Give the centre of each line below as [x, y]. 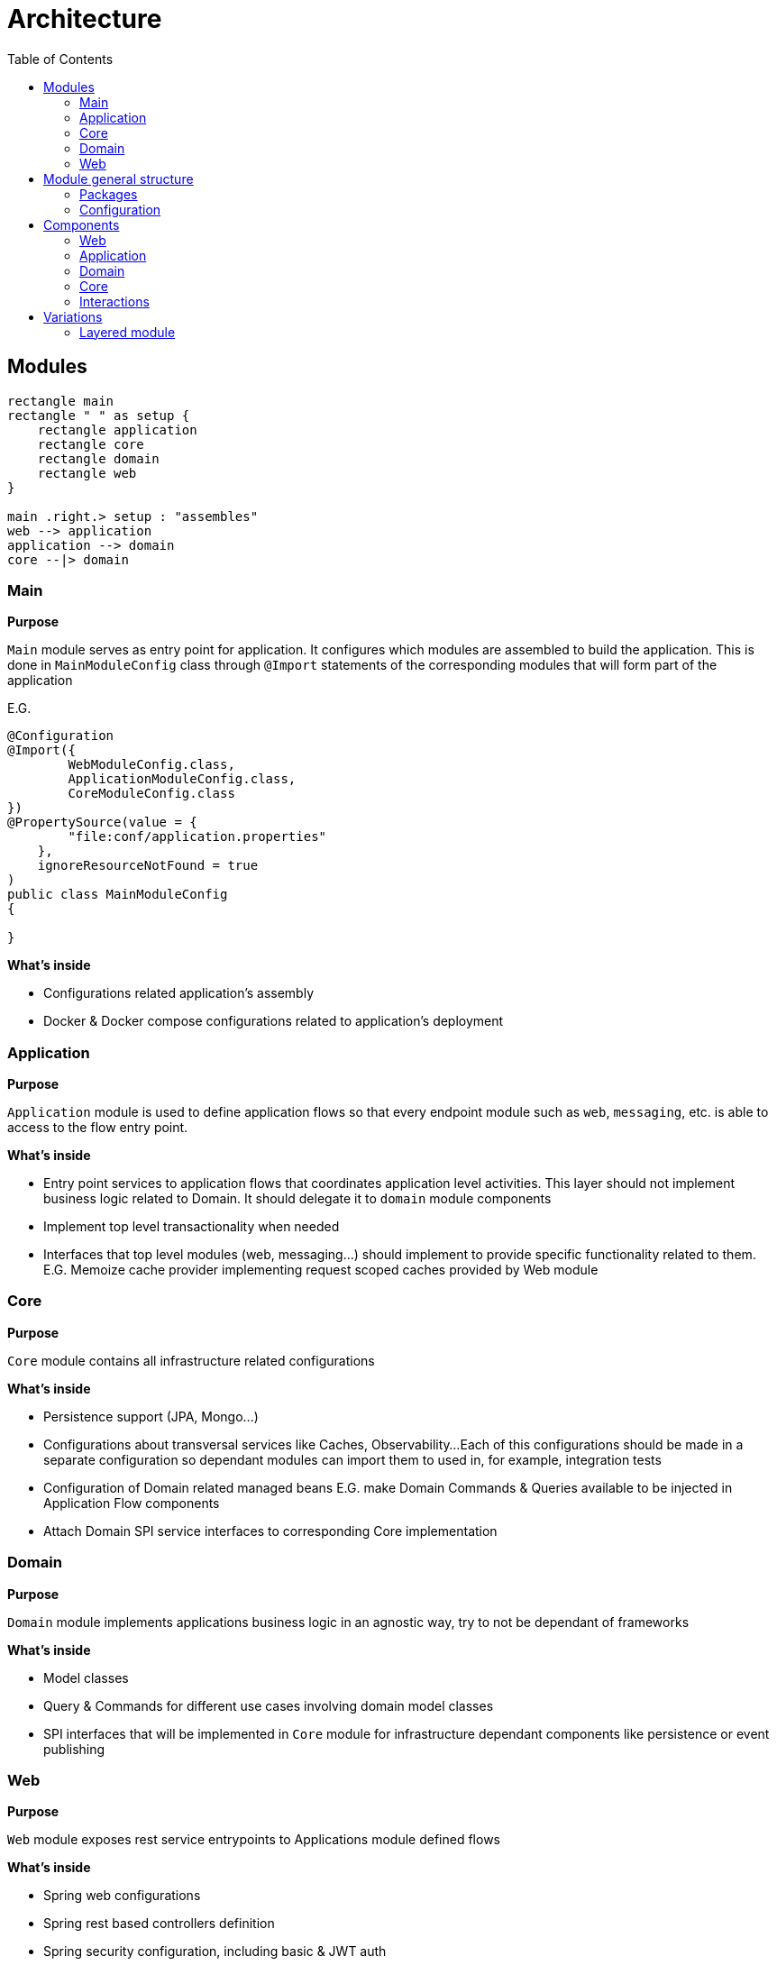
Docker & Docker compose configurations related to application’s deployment [274, 1021]
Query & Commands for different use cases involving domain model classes [269, 1705]
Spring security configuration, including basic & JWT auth [215, 1951]
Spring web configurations [122, 1896]
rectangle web [87, 473]
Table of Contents [60, 59]
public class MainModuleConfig [118, 895]
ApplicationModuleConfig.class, [182, 779]
